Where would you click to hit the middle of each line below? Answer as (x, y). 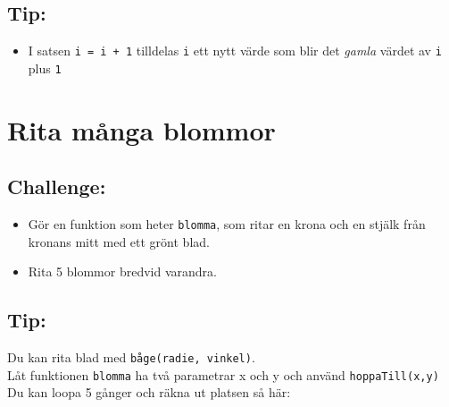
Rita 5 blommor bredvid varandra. (122, 271)
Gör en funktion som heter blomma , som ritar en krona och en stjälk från (227, 224)
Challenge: (57, 187)
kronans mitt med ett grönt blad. (119, 241)
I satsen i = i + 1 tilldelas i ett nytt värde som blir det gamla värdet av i (235, 51)
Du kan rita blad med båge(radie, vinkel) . (131, 357)
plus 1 (45, 68)
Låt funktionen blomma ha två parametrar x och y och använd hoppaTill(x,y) (223, 374)
